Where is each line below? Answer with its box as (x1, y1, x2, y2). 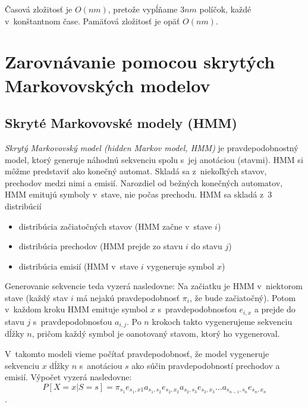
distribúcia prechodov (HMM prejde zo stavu (18, 240, 183, 252)
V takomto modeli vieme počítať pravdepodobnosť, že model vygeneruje (5, 347, 269, 359)
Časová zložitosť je (5, 3, 73, 15)
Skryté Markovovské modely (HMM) (5, 114, 237, 132)
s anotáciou (79, 359, 122, 371)
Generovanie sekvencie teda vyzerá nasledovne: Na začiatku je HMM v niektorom (5, 280, 303, 292)
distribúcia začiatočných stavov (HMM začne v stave (18, 220, 212, 232)
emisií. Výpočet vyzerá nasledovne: (5, 371, 132, 383)
